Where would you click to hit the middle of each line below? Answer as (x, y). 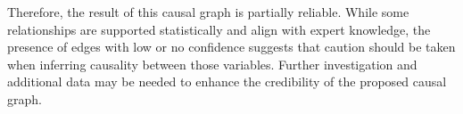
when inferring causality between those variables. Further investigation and (212, 64)
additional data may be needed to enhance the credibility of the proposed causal (227, 81)
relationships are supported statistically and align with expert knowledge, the (219, 29)
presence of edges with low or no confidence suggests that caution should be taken (231, 47)
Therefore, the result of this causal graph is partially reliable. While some (208, 12)
